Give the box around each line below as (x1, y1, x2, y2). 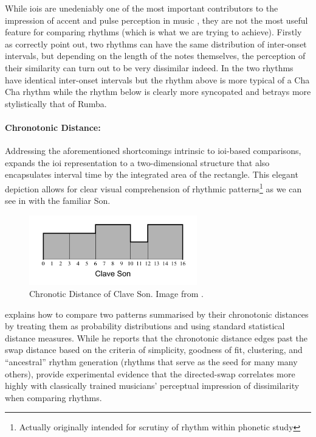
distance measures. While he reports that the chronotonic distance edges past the (5, 331, 308, 344)
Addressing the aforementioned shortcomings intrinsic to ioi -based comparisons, (5, 144, 301, 157)
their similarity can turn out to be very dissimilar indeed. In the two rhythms (5, 61, 294, 74)
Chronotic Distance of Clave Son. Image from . (29, 287, 204, 300)
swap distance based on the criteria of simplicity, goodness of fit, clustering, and (5, 343, 303, 356)
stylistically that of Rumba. (5, 97, 107, 110)
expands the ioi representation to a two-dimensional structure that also (5, 156, 270, 169)
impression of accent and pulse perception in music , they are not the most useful (5, 13, 308, 26)
